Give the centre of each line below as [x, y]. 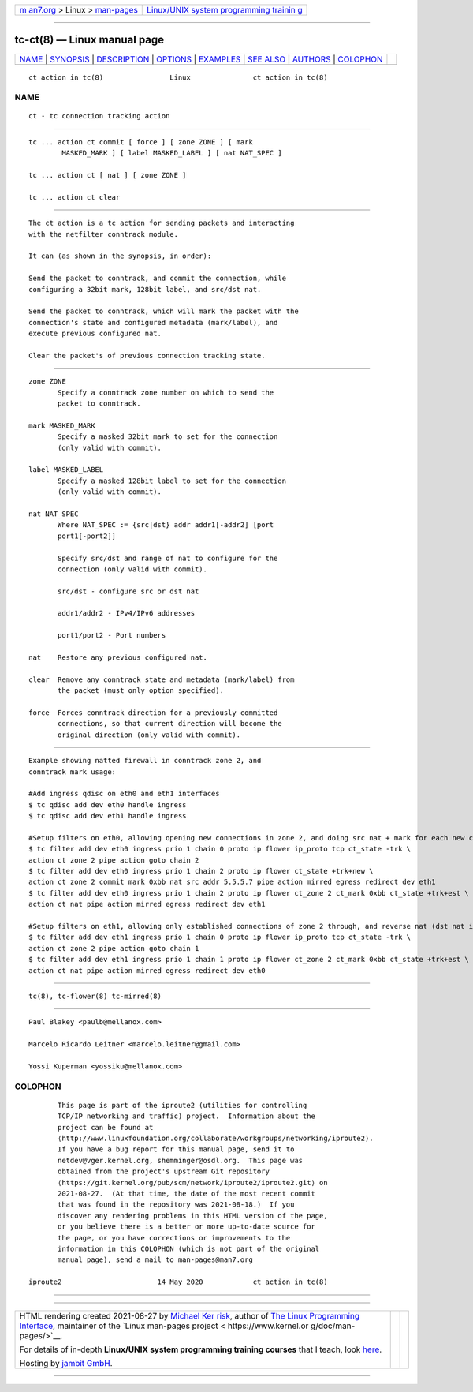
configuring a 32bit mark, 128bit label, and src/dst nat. [145, 289]
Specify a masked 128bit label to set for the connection [172, 481]
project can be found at [106, 1127]
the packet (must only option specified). [141, 691]
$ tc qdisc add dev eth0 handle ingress [108, 805]
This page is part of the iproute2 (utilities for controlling [182, 1105]
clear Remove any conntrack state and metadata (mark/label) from [162, 679]
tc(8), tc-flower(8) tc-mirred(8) [95, 996]
